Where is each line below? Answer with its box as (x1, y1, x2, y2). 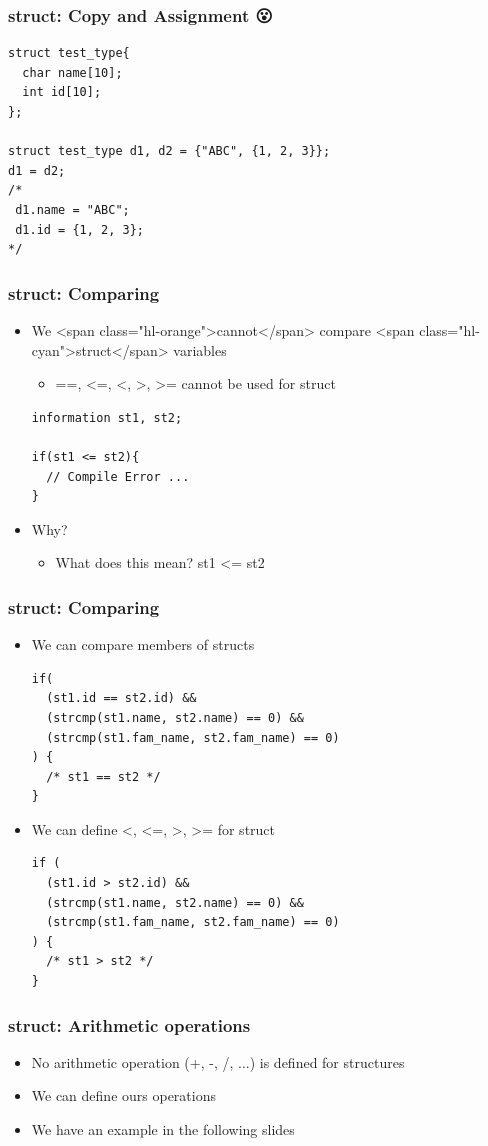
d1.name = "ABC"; (15, 202, 130, 217)
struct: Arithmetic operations (8, 1012, 251, 1037)
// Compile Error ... (46, 469, 190, 484)
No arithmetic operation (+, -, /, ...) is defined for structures (31, 1051, 405, 1072)
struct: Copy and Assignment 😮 (8, 2, 273, 27)
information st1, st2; (31, 410, 183, 425)
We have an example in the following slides (31, 1119, 295, 1140)
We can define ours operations (31, 1085, 216, 1106)
